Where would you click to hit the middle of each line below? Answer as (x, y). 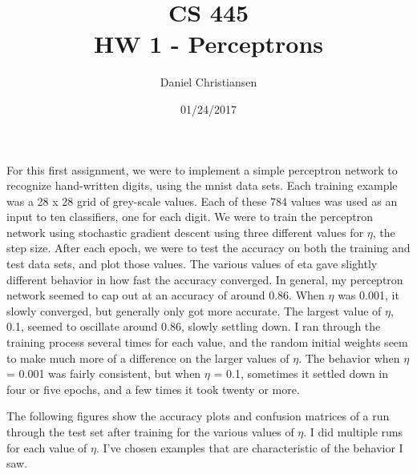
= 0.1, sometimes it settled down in (301, 374)
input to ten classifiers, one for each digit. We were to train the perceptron (190, 217)
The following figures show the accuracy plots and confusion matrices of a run (198, 416)
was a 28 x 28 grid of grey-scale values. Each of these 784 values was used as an (202, 201)
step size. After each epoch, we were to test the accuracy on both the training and (208, 248)
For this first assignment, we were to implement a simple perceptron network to (202, 169)
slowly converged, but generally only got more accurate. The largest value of (194, 310)
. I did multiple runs (353, 432)
